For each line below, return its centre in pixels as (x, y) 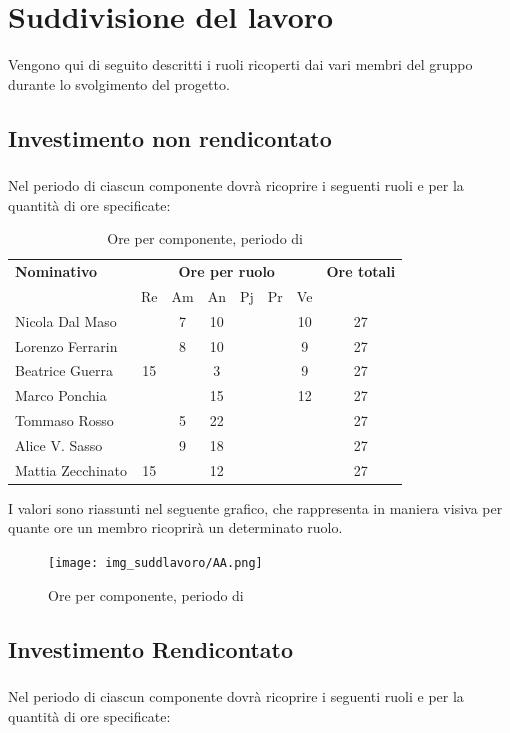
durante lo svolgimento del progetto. (119, 83)
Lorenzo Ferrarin (66, 345)
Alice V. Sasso (59, 444)
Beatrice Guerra (64, 370)
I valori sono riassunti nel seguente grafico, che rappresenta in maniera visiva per (255, 507)
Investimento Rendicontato (150, 648)
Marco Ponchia (61, 395)
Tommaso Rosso (64, 420)
